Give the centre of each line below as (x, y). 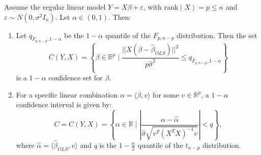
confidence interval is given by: (64, 104)
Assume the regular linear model (55, 7)
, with (153, 7)
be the (74, 35)
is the (108, 145)
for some (166, 94)
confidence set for (76, 77)
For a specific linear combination (67, 94)
